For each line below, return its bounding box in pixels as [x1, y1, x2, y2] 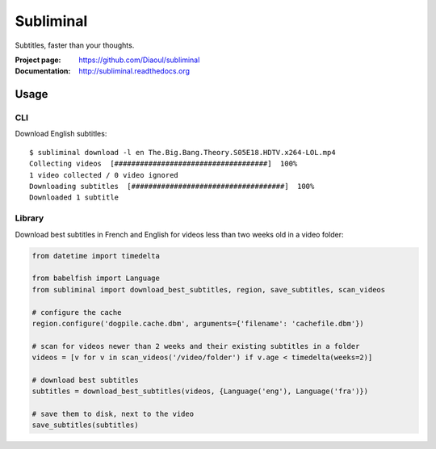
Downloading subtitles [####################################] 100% [29, 182, 315, 191]
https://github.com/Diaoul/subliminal [78, 55, 200, 65]
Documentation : [15, 66, 71, 76]
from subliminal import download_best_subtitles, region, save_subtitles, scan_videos [31, 285, 386, 294]
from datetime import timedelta [31, 251, 161, 260]
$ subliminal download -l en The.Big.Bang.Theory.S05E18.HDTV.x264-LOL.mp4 [29, 148, 336, 157]
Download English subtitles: [15, 129, 107, 139]
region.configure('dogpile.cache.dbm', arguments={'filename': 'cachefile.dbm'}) [31, 319, 365, 328]
